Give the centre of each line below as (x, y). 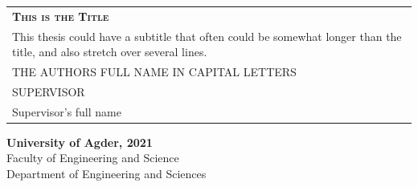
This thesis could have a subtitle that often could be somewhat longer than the (207, 36)
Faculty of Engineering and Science (93, 158)
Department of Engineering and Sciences (107, 173)
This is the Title (61, 16)
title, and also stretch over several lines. (110, 52)
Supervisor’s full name (67, 111)
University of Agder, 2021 (80, 142)
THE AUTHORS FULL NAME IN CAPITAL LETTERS (154, 72)
